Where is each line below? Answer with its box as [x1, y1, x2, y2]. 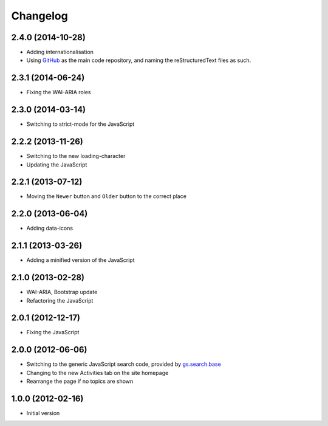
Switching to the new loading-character [26, 153, 126, 160]
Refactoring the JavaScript [26, 297, 94, 304]
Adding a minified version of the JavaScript [26, 256, 135, 264]
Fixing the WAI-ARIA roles [26, 89, 91, 96]
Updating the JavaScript [26, 161, 87, 168]
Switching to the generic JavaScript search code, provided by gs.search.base [26, 360, 221, 368]
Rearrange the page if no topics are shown [26, 377, 134, 385]
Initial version [26, 410, 60, 417]
